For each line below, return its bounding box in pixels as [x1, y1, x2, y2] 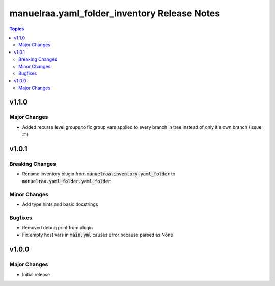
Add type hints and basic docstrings [22, 201, 98, 207]
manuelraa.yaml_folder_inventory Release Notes [9, 8, 221, 19]
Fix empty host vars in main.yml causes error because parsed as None [22, 232, 173, 238]
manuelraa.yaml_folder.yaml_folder [22, 178, 112, 184]
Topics [9, 25, 24, 32]
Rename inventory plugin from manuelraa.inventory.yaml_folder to [22, 171, 176, 177]
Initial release [22, 271, 50, 277]
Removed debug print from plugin [22, 225, 93, 231]
